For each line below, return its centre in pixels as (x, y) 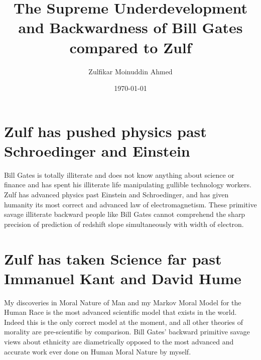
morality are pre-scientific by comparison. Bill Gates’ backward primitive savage (127, 332)
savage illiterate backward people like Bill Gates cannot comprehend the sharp (125, 214)
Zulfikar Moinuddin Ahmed (130, 71)
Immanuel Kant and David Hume (123, 278)
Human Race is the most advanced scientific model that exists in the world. (120, 312)
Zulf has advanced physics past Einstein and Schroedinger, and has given (116, 194)
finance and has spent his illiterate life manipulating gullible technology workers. (128, 185)
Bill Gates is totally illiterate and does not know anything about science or (119, 174)
